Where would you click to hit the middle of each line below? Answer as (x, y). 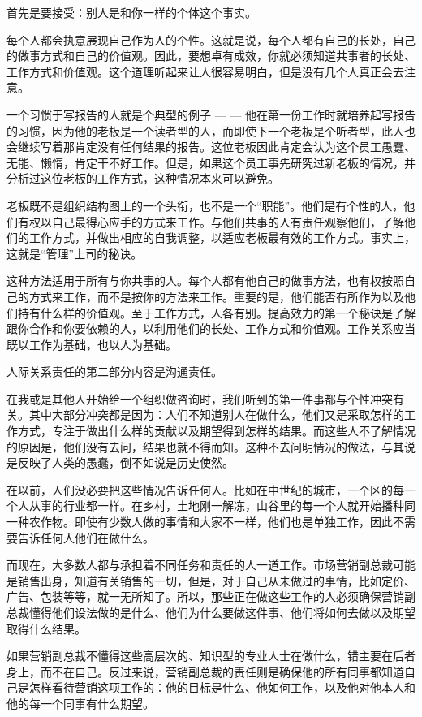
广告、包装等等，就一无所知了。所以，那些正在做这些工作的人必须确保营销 (205, 596)
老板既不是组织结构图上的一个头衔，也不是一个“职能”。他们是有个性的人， (205, 205)
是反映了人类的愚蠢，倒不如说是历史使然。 (120, 462)
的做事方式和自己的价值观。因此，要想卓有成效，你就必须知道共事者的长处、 (211, 56)
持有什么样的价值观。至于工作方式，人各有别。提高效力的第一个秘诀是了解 (216, 312)
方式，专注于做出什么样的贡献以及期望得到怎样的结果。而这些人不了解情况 (216, 431)
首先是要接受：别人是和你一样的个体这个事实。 (131, 12)
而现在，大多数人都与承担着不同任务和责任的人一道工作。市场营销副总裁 (200, 565)
